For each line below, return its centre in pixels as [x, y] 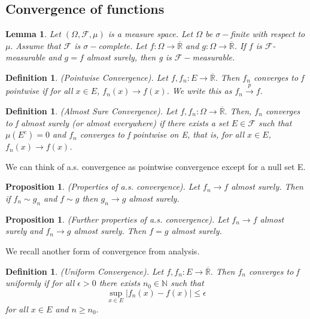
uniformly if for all [40, 283]
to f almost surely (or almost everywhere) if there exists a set [117, 122]
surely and [24, 231]
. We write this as [199, 91]
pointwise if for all [39, 91]
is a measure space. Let [151, 34]
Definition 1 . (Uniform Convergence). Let [85, 271]
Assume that [38, 45]
